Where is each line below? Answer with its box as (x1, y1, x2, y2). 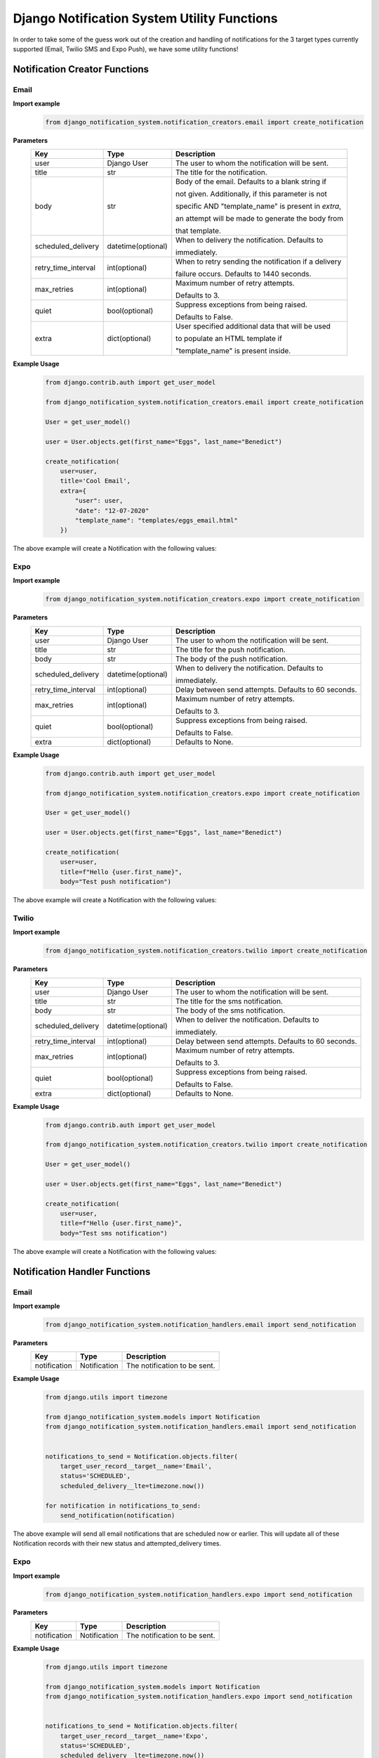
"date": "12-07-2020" (74, 506, 149, 515)
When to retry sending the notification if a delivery (175, 257, 342, 267)
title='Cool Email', (60, 477, 131, 485)
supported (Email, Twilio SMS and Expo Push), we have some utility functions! (13, 44, 239, 53)
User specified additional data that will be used (175, 321, 331, 331)
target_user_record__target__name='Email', (60, 1463, 212, 1470)
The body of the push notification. (175, 654, 288, 664)
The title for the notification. (175, 167, 268, 177)
